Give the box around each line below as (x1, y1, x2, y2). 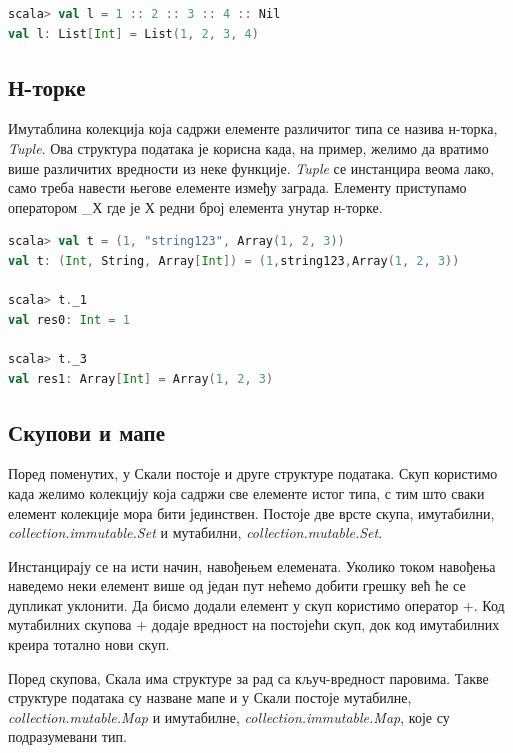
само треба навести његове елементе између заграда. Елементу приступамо (8, 177, 467, 198)
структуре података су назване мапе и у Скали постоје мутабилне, (8, 687, 412, 708)
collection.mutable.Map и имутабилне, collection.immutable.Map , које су (8, 706, 450, 727)
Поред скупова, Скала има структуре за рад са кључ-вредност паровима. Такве (8, 667, 489, 688)
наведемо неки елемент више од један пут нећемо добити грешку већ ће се (8, 575, 466, 596)
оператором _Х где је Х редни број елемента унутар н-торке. (8, 196, 383, 217)
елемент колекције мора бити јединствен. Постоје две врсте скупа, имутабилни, (8, 502, 495, 523)
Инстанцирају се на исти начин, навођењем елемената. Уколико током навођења (8, 555, 496, 576)
